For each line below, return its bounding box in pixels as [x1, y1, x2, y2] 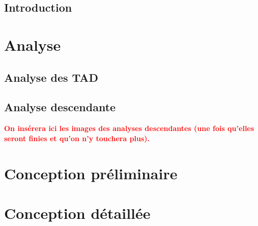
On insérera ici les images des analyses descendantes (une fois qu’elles [4, 123, 254, 134]
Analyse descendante [4, 99, 116, 115]
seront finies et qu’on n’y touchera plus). [4, 133, 150, 143]
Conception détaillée [4, 202, 151, 223]
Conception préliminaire [4, 163, 178, 183]
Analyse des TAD [4, 69, 99, 85]
